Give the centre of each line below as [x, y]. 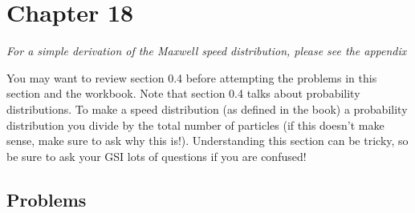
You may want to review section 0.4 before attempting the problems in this [192, 77]
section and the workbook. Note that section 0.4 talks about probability [183, 93]
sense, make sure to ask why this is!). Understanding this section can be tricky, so [207, 141]
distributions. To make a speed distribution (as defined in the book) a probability [207, 109]
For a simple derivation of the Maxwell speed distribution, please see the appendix [207, 51]
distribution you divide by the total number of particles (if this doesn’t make [195, 125]
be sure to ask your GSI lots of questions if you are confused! [157, 156]
